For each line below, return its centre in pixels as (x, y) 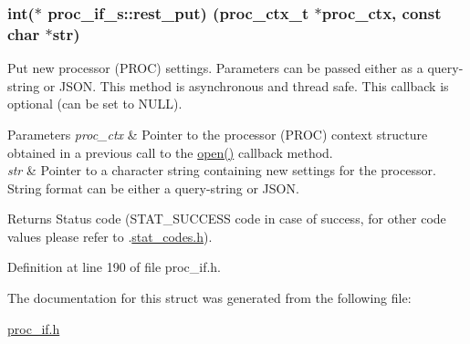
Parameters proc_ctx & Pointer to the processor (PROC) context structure (218, 134)
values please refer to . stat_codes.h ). (110, 236)
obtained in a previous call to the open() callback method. (170, 152)
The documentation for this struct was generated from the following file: (209, 298)
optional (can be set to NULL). (95, 104)
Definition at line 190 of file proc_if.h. (114, 267)
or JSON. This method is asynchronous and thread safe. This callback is (246, 85)
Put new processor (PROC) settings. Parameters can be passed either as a (215, 68)
